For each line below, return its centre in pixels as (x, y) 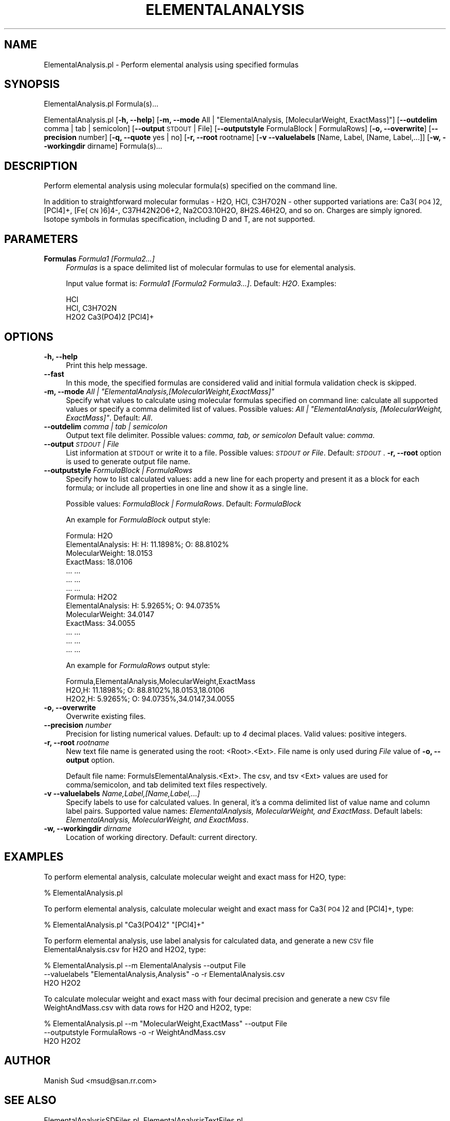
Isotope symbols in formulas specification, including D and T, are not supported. (180, 219)
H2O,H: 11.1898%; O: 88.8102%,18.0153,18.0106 (145, 690)
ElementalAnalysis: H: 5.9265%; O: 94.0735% (143, 605)
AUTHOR (27, 1061)
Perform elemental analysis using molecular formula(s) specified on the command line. (191, 186)
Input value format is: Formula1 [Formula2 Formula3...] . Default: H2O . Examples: (201, 284)
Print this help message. (107, 365)
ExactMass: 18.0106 (99, 562)
